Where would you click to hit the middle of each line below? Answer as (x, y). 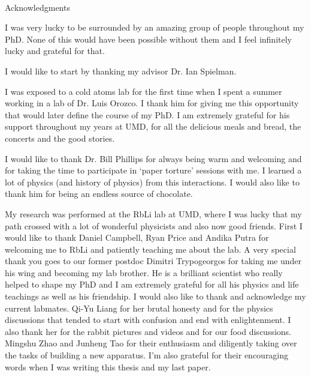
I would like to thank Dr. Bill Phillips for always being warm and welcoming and (153, 158)
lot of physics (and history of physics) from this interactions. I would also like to (152, 182)
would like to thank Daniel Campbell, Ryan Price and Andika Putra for (137, 237)
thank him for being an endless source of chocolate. (99, 194)
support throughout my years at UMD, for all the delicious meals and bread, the (153, 126)
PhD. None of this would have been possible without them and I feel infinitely (148, 39)
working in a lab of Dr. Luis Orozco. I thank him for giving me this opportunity (152, 103)
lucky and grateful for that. (55, 51)
